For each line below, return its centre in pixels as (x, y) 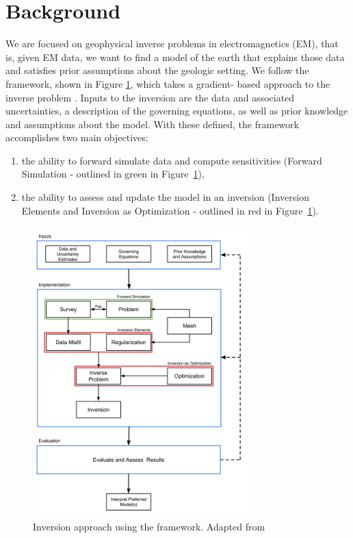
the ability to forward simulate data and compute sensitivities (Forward (172, 160)
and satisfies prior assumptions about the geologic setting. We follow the (157, 70)
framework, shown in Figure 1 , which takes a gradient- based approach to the (168, 83)
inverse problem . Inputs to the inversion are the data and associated (150, 97)
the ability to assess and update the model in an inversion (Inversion (165, 197)
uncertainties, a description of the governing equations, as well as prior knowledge (177, 111)
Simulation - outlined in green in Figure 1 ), (113, 174)
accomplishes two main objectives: (77, 137)
